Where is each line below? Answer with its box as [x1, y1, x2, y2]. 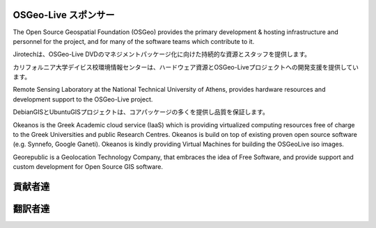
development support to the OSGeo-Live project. [13, 95, 153, 104]
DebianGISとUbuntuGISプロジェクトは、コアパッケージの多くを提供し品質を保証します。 [13, 108, 269, 116]
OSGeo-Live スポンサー [13, 9, 115, 21]
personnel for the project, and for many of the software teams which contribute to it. [13, 37, 255, 45]
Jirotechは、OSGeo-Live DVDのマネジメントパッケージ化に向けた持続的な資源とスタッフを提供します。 [13, 50, 311, 58]
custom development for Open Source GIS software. [13, 163, 164, 171]
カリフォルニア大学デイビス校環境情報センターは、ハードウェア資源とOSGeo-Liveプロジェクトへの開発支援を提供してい [13, 63, 359, 71]
